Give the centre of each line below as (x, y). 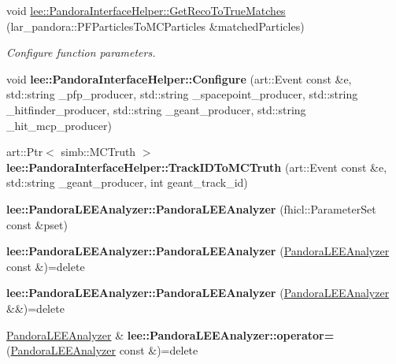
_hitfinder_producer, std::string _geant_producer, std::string (156, 109)
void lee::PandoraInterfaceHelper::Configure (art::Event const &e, (179, 78)
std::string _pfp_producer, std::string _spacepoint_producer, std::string (182, 94)
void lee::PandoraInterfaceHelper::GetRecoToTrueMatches (146, 10)
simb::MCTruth (98, 152)
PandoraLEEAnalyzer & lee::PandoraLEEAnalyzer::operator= (170, 334)
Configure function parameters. (81, 52)
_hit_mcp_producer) (59, 125)
